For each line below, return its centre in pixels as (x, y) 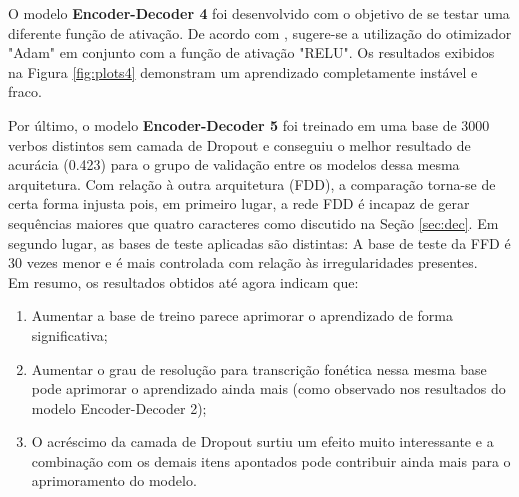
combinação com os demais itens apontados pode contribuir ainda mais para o (271, 460)
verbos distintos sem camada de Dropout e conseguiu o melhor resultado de (239, 144)
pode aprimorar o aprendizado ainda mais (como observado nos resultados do (268, 388)
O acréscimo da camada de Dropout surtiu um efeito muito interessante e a (262, 441)
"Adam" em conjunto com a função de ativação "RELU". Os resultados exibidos (251, 52)
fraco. (25, 91)
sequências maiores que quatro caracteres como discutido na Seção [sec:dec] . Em (253, 222)
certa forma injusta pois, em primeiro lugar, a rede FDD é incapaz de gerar (239, 203)
